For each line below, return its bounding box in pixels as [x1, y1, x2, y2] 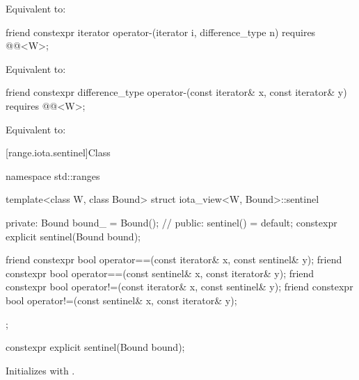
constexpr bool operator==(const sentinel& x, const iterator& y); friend [6, 265, 314, 280]
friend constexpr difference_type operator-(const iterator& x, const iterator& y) [6, 85, 347, 99]
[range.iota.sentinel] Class [6, 145, 111, 160]
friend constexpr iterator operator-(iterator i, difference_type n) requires [6, 24, 316, 39]
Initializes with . [6, 363, 75, 377]
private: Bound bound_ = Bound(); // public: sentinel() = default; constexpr [6, 215, 337, 229]
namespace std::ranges [6, 168, 100, 183]
